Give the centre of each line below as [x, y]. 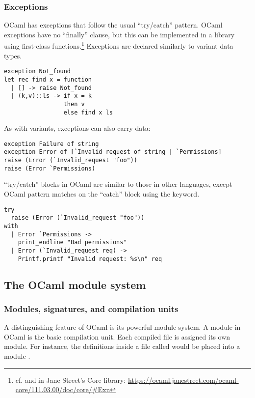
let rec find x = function [48, 79]
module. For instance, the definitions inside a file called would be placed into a [122, 346]
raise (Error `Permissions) [50, 168]
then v [74, 104]
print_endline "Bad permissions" [72, 242]
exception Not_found [38, 71]
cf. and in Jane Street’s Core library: [71, 380]
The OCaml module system [75, 284]
